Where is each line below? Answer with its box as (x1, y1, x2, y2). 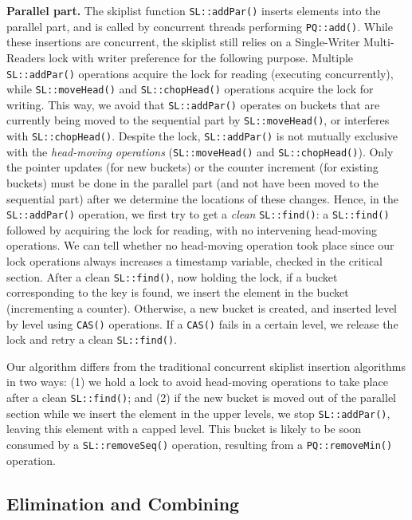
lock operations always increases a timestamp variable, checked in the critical (6, 253, 383, 270)
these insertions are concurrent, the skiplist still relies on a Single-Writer (6, 33, 360, 50)
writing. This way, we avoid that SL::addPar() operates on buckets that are (6, 96, 380, 112)
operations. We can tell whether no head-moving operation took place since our (6, 237, 394, 254)
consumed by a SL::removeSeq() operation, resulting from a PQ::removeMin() (6, 435, 393, 452)
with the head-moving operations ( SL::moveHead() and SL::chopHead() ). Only (6, 143, 394, 160)
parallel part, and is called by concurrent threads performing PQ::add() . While (6, 18, 393, 34)
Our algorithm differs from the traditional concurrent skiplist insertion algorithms (6, 357, 406, 374)
